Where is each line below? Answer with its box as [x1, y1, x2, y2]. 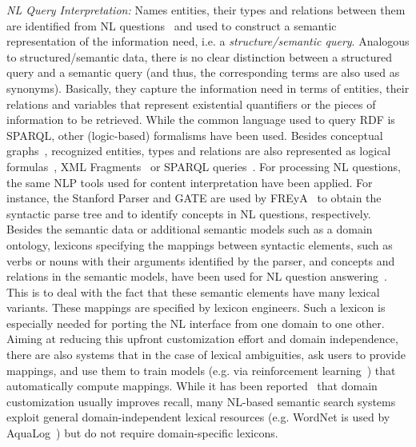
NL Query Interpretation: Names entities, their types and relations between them [6, 2, 406, 18]
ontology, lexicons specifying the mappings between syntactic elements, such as [6, 236, 393, 253]
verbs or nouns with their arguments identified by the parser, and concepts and [6, 252, 395, 269]
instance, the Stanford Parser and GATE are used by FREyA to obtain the [6, 190, 382, 206]
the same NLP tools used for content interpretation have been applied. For [6, 174, 373, 190]
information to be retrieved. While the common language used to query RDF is [6, 111, 395, 128]
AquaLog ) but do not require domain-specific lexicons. [6, 425, 278, 441]
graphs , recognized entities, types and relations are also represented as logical [6, 142, 391, 159]
